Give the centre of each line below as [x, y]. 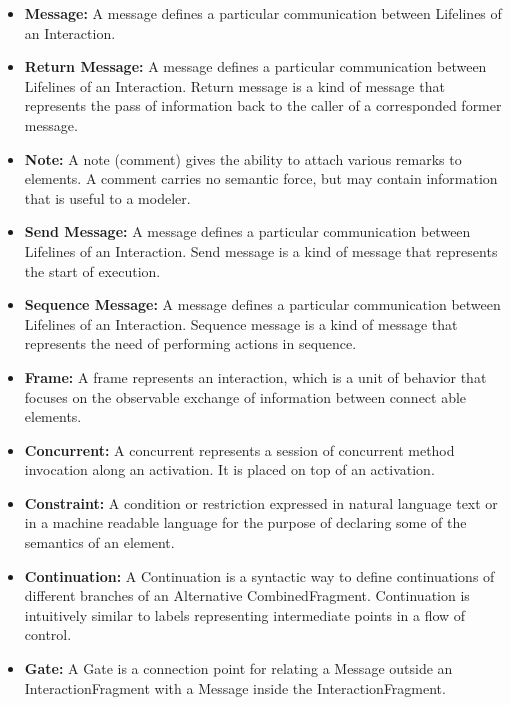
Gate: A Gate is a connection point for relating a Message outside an [238, 668]
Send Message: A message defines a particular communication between [247, 231]
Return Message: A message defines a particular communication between [255, 66]
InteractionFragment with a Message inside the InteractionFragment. [235, 687]
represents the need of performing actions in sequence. [190, 343]
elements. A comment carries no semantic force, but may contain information [261, 178]
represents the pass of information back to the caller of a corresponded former [263, 105]
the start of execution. [92, 270]
